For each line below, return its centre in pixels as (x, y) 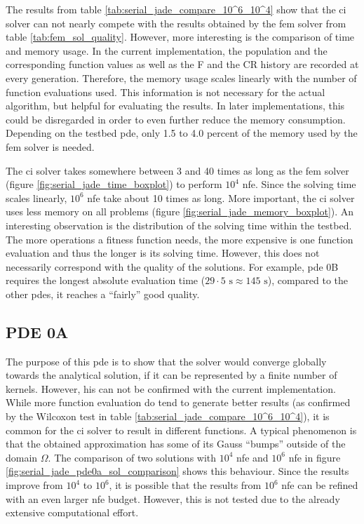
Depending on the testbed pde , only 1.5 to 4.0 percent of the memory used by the (182, 133)
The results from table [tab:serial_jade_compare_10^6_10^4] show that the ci (176, 9)
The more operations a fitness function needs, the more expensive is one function (180, 239)
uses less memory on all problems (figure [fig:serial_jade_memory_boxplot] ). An (180, 211)
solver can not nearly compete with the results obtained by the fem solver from (176, 23)
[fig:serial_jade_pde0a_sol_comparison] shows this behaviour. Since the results (177, 471)
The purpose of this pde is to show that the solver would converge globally (166, 361)
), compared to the (308, 280)
